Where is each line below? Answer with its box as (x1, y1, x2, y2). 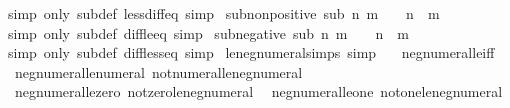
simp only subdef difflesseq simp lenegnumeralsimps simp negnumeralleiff (7, 42, 495, 63)
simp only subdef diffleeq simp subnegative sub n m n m (7, 22, 409, 43)
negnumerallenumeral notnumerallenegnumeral (14, 61, 303, 82)
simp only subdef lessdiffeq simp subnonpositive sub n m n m (7, 3, 440, 23)
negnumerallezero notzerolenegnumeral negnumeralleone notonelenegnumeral (14, 81, 503, 102)
